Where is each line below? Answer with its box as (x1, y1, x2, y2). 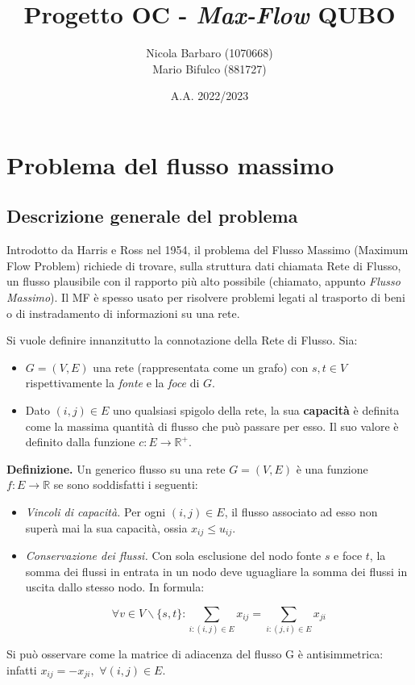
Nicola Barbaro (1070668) (146, 44, 273, 61)
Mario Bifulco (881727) (152, 60, 267, 77)
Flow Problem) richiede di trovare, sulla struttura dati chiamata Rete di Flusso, (6, 257, 401, 274)
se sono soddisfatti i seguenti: (53, 476, 198, 493)
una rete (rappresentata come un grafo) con (93, 358, 309, 375)
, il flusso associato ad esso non (224, 503, 378, 520)
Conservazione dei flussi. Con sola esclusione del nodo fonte (25, 547, 322, 564)
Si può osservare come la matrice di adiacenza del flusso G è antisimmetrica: (6, 645, 384, 662)
